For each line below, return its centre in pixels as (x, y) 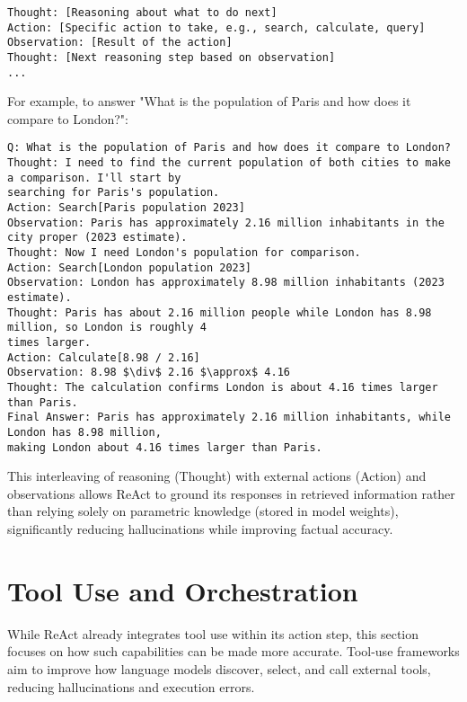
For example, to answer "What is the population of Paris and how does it (209, 101)
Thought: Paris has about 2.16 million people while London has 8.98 (220, 312)
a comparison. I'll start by (94, 178)
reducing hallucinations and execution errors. (131, 686)
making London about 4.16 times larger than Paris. (165, 447)
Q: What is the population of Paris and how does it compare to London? (229, 148)
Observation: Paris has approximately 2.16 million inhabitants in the (226, 222)
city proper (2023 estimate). (97, 238)
